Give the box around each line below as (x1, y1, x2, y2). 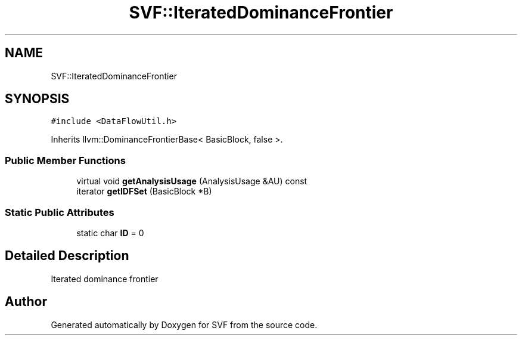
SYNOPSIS (5, 91, 70, 107)
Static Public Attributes (5, 206, 114, 218)
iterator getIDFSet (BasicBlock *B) (76, 186, 212, 197)
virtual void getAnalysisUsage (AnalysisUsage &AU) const (76, 176, 307, 187)
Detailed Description (5, 248, 129, 264)
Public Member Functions (5, 154, 126, 166)
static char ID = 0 (76, 227, 144, 238)
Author (5, 294, 47, 310)
